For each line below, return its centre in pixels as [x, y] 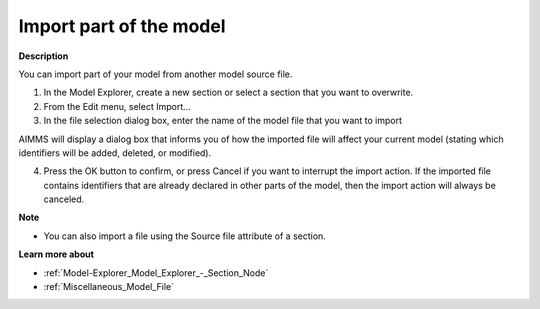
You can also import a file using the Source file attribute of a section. [185, 236]
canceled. [64, 199]
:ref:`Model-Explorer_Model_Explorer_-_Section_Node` [156, 272]
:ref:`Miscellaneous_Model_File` [109, 287]
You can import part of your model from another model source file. [155, 74]
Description [43, 56]
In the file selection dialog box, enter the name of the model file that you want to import [223, 121]
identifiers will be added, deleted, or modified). [115, 152]
